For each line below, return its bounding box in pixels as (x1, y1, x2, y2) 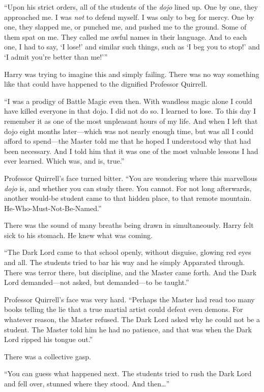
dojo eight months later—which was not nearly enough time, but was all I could (4, 125, 253, 136)
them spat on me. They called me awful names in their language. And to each (4, 31, 247, 42)
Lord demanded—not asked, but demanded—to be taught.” (4, 277, 189, 288)
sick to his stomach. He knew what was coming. (4, 229, 153, 240)
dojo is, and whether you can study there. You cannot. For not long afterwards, (4, 182, 252, 193)
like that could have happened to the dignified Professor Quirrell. (4, 79, 208, 89)
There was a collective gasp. (4, 351, 91, 361)
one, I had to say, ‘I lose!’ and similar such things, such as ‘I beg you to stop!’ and (4, 41, 260, 52)
